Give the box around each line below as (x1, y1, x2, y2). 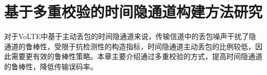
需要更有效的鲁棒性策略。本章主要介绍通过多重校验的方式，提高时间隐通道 (11, 51, 262, 62)
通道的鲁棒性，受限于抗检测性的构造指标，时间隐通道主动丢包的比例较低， (4, 41, 255, 51)
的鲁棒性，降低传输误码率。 (4, 61, 97, 71)
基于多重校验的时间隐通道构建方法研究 (4, 1, 263, 22)
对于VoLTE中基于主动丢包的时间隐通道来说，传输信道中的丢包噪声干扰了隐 (4, 31, 256, 42)
